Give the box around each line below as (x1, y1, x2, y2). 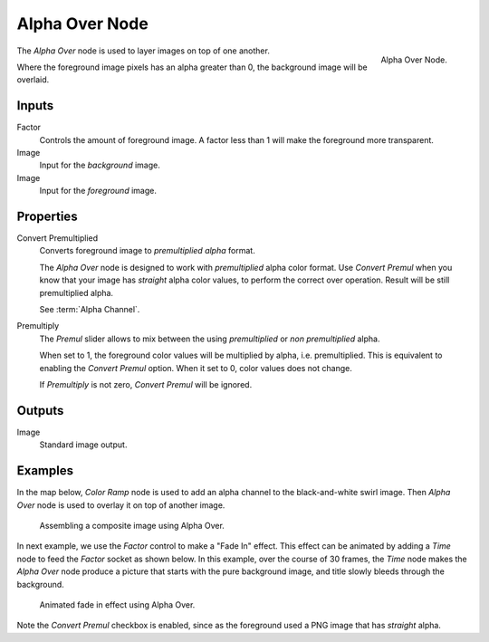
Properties (16, 209, 78, 224)
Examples (16, 463, 74, 479)
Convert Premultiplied (16, 233, 99, 244)
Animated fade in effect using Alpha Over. (39, 599, 196, 610)
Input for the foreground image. (39, 186, 158, 196)
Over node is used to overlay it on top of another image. (16, 499, 225, 511)
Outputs (16, 403, 64, 418)
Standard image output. (39, 439, 128, 450)
